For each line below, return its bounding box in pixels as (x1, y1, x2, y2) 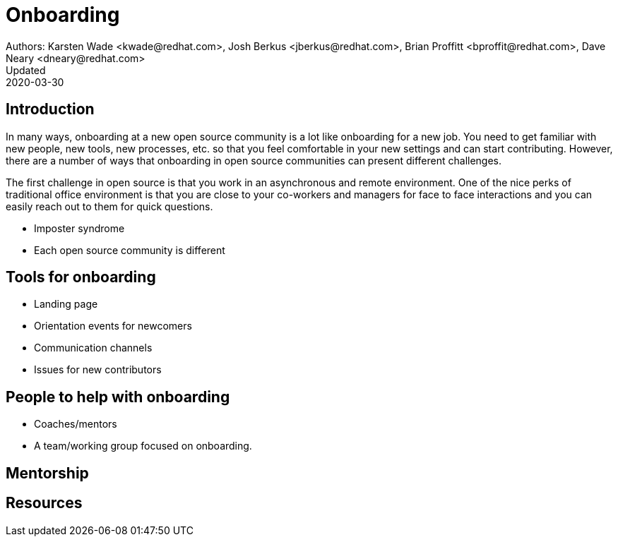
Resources (6, 494, 83, 512)
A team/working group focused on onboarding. (34, 440, 252, 452)
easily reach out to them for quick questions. (6, 200, 213, 212)
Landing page (34, 298, 98, 311)
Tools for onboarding (6, 268, 156, 287)
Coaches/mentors (34, 418, 117, 430)
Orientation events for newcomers (34, 320, 192, 332)
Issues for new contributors (34, 363, 162, 376)
